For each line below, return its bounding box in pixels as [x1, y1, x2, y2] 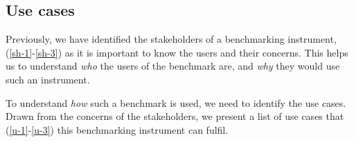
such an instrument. [6, 72, 90, 86]
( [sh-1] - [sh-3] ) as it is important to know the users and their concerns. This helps [6, 45, 348, 59]
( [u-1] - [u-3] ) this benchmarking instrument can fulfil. [6, 122, 229, 136]
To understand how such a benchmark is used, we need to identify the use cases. [6, 95, 346, 110]
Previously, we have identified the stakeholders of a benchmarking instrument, [6, 32, 337, 46]
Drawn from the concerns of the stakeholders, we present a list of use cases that [6, 109, 344, 123]
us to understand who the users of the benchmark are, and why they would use [6, 59, 340, 73]
